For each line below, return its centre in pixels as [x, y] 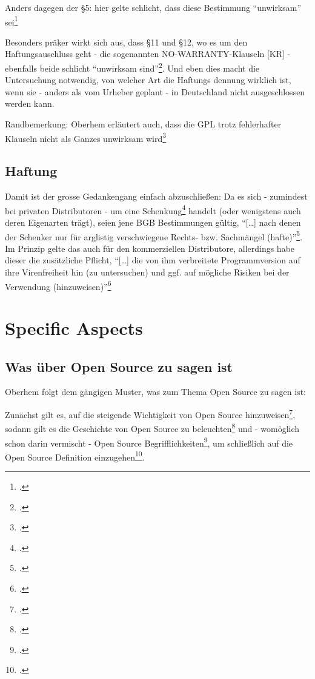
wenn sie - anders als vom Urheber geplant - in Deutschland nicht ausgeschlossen [155, 91]
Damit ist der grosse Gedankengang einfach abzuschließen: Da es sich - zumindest [156, 196]
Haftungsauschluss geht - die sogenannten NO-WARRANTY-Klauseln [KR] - [148, 54]
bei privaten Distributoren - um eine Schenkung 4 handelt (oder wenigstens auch [153, 209]
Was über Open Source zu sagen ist [119, 366]
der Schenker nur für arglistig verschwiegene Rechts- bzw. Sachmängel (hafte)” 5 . [154, 235]
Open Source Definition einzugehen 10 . [75, 456]
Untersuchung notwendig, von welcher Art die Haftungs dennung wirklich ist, [148, 80]
